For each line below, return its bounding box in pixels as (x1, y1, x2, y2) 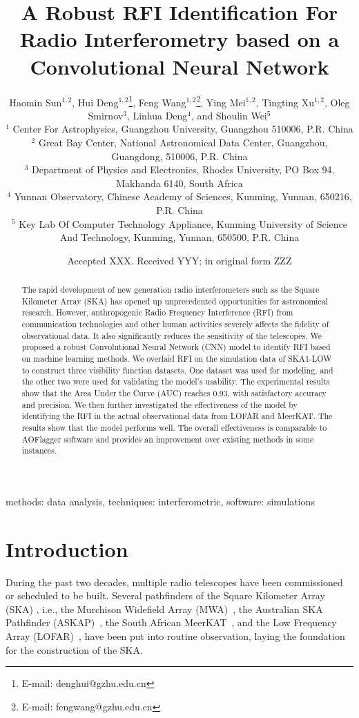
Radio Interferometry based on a (19, 25, 340, 53)
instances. (21, 445, 57, 456)
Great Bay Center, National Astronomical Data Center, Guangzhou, (38, 135, 328, 149)
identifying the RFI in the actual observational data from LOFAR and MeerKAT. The (21, 410, 333, 422)
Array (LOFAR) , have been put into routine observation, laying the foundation (6, 629, 345, 643)
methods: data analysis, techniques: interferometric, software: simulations (6, 494, 315, 508)
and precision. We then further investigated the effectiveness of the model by (21, 398, 298, 410)
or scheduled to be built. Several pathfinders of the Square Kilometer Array (6, 588, 325, 603)
